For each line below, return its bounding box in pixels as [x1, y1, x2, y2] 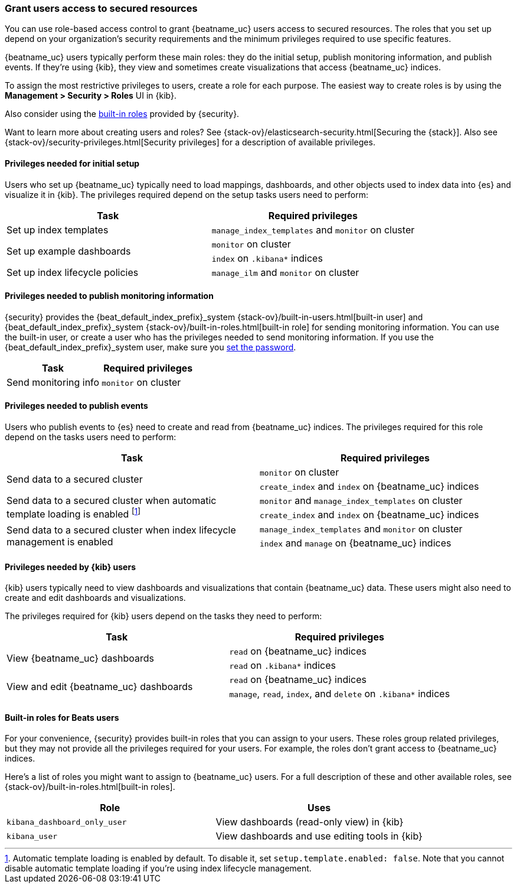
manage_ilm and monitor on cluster [211, 266, 359, 278]
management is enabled [6, 536, 113, 548]
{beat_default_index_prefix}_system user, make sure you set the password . [5, 341, 296, 352]
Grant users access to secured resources [5, 2, 198, 14]
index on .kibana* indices [211, 252, 323, 264]
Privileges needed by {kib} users [5, 561, 136, 572]
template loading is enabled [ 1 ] [6, 506, 141, 521]
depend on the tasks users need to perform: [5, 432, 176, 443]
